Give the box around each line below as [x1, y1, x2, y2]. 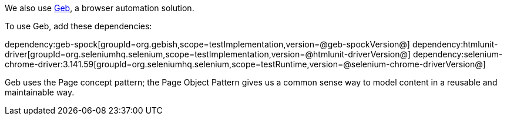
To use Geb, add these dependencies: [5, 21, 152, 31]
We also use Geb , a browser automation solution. [5, 3, 194, 13]
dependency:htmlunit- [412, 39, 498, 49]
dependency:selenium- [413, 49, 503, 59]
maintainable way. [5, 87, 75, 97]
